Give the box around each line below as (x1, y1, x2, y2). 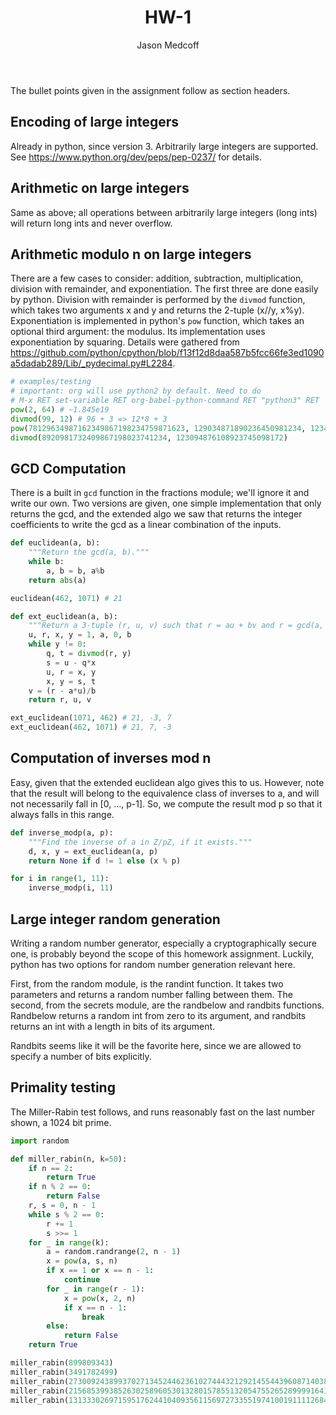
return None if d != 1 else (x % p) (28, 856, 182, 866)
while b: (28, 557, 65, 567)
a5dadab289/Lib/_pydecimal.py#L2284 (10, 357, 173, 370)
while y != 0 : (28, 639, 87, 650)
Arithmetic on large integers (10, 180, 190, 197)
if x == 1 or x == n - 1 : (46, 1266, 155, 1276)
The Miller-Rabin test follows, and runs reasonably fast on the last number (10, 1106, 315, 1118)
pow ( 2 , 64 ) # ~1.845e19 (10, 405, 110, 415)
